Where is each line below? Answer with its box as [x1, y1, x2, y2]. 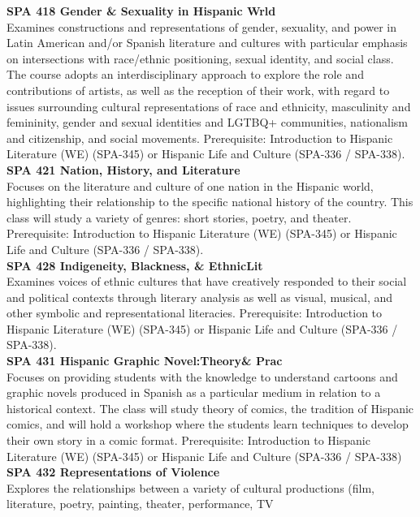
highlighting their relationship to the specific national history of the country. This [6, 193, 414, 210]
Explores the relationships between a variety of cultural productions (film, [6, 479, 375, 496]
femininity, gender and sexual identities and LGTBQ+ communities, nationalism [6, 114, 408, 131]
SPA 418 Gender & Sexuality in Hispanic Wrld [6, 2, 276, 19]
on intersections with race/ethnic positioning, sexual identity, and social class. [6, 50, 394, 67]
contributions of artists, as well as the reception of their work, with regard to [6, 81, 390, 98]
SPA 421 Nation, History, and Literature [6, 161, 240, 178]
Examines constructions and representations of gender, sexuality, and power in [6, 18, 396, 35]
